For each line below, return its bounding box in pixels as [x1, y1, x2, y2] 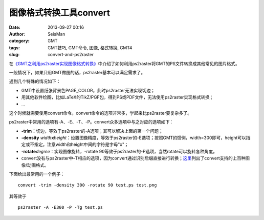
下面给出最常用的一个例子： [9, 171, 65, 177]
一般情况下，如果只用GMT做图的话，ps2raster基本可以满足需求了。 [9, 69, 146, 75]
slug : [9, 52, 20, 58]
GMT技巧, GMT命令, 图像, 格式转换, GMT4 [47, 44, 132, 51]
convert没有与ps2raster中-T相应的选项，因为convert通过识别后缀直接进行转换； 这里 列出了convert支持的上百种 [21, 155, 246, 161]
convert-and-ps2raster [47, 52, 94, 58]
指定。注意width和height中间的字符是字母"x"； [34, 141, 129, 147]
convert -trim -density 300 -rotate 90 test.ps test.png [18, 182, 157, 188]
